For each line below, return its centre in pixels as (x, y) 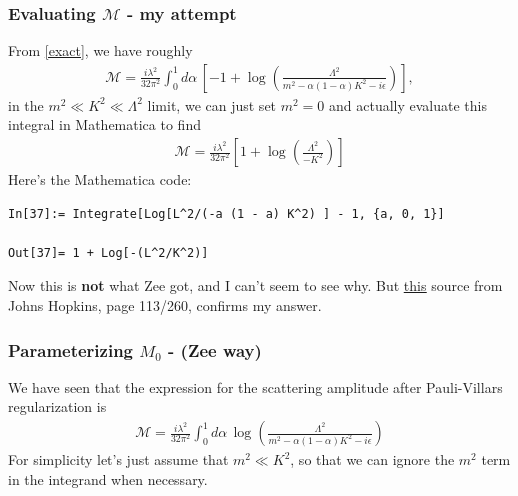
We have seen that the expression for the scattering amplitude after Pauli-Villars (255, 386)
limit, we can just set (212, 104)
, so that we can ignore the (372, 459)
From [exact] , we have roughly (100, 50)
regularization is (57, 406)
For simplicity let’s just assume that (118, 459)
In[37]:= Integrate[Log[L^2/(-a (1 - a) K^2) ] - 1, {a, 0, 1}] (226, 213)
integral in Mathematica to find (104, 124)
